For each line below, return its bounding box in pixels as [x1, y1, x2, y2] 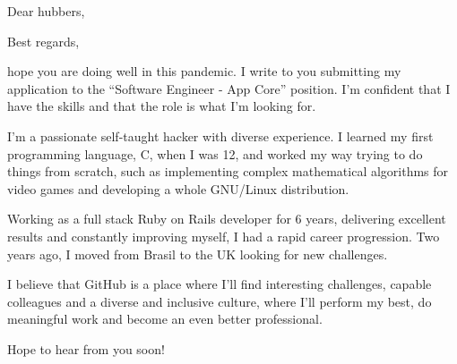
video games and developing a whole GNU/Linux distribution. [7, 179, 349, 198]
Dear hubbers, [7, 2, 85, 20]
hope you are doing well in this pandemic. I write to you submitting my [7, 62, 401, 80]
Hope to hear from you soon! [7, 339, 165, 358]
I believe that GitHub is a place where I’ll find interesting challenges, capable [7, 275, 432, 293]
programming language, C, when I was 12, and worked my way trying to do [7, 144, 423, 163]
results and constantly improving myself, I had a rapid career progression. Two [7, 226, 440, 245]
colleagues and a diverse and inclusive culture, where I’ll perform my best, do [7, 292, 432, 310]
